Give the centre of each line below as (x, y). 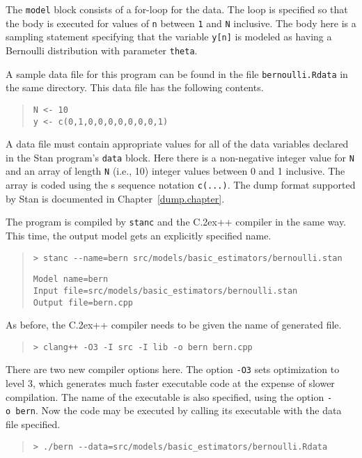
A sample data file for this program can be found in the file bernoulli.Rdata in (177, 73)
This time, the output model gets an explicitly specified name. (139, 235)
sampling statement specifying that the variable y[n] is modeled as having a (169, 37)
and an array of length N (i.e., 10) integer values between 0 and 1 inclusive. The (175, 171)
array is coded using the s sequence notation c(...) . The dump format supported (181, 185)
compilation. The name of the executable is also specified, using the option (165, 396)
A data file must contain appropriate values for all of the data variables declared (177, 144)
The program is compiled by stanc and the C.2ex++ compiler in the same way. (176, 222)
